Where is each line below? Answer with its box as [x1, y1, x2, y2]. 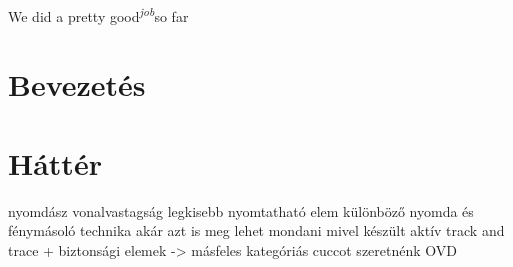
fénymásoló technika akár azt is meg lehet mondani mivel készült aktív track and [8, 220, 505, 241]
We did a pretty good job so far [8, 3, 189, 26]
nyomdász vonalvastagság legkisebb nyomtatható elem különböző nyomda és [8, 200, 474, 221]
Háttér [8, 142, 102, 183]
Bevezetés [8, 64, 146, 105]
